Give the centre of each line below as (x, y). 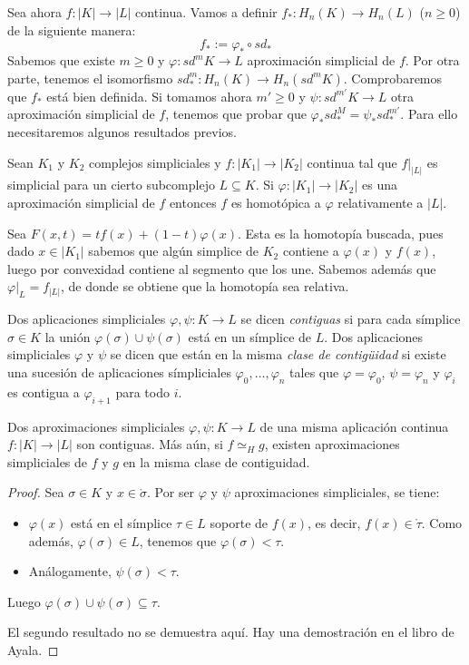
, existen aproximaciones (332, 444)
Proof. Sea (36, 492)
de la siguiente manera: (72, 29)
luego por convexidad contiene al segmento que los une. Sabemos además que (222, 268)
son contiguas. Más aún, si (150, 444)
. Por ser (171, 492)
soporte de (239, 522)
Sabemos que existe (61, 60)
